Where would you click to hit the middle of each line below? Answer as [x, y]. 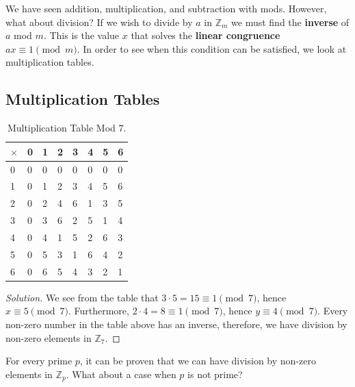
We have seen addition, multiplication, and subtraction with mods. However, [166, 8]
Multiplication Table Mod [61, 128]
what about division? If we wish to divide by [99, 22]
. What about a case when [121, 374]
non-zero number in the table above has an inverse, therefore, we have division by [176, 324]
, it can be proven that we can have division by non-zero [198, 361]
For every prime [39, 361]
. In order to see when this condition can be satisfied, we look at [212, 48]
